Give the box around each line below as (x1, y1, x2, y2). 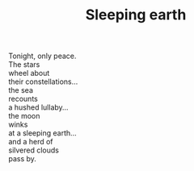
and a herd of (8, 137, 54, 147)
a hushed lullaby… (8, 102, 69, 112)
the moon (8, 111, 40, 121)
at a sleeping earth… (8, 128, 77, 138)
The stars (8, 60, 40, 69)
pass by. (8, 154, 36, 164)
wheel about (8, 69, 50, 78)
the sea (8, 85, 34, 95)
